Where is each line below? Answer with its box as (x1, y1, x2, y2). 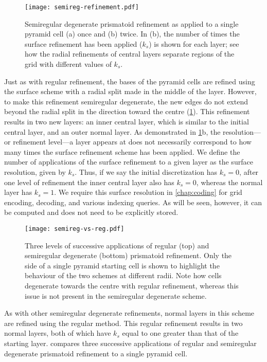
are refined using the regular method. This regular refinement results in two (4, 317, 243, 328)
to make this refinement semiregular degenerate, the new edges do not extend (4, 96, 248, 106)
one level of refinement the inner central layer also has (4, 176, 174, 187)
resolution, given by (4, 166, 66, 177)
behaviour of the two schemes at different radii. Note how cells (25, 270, 222, 281)
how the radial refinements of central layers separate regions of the (25, 48, 235, 59)
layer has (4, 187, 32, 197)
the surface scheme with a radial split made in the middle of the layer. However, (4, 86, 257, 97)
